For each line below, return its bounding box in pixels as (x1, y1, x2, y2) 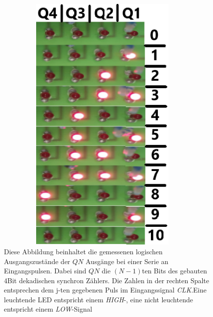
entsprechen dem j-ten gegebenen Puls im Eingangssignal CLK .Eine (4, 285, 207, 295)
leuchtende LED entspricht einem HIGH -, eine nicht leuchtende (4, 294, 193, 304)
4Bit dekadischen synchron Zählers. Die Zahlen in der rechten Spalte (4, 275, 209, 285)
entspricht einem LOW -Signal (4, 304, 92, 314)
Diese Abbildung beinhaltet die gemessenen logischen (4, 246, 163, 256)
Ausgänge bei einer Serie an (85, 256, 169, 266)
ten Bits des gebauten (142, 266, 207, 276)
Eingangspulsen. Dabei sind (4, 266, 86, 276)
